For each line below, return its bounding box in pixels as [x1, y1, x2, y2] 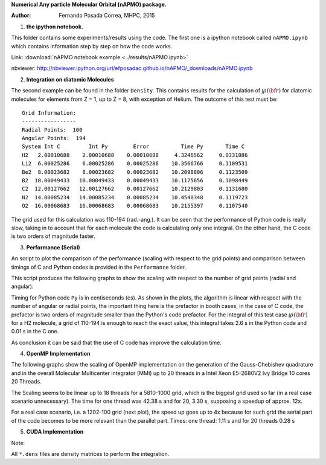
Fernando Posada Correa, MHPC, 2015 [59, 12, 155, 19]
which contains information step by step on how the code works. [11, 42, 173, 50]
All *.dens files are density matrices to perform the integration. [11, 450, 170, 457]
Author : [11, 12, 31, 19]
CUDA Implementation [26, 428, 84, 435]
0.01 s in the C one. [11, 328, 59, 335]
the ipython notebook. [26, 23, 84, 30]
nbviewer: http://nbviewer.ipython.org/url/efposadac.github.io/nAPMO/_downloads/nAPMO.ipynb [11, 65, 253, 72]
